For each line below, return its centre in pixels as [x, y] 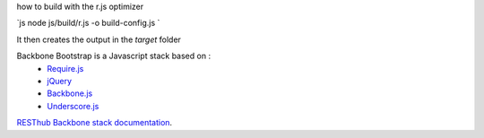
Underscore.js [73, 106]
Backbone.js [70, 93]
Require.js [65, 68]
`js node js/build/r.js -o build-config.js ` [88, 23]
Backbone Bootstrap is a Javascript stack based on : [113, 56]
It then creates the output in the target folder [99, 39]
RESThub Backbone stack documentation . [95, 123]
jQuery [59, 81]
